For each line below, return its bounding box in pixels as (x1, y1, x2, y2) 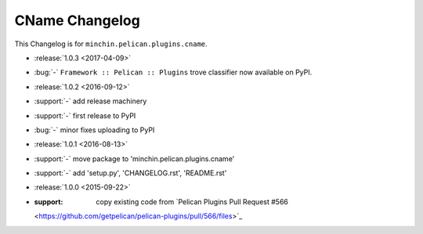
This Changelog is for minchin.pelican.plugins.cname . (14, 39, 208, 49)
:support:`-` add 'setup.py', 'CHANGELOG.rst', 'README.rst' (34, 168, 227, 178)
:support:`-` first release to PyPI (34, 110, 136, 121)
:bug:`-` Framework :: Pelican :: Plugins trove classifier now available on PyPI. (34, 67, 313, 77)
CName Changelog (14, 12, 140, 29)
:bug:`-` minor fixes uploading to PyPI (34, 125, 155, 135)
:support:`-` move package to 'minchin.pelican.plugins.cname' (34, 153, 235, 164)
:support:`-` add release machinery (34, 96, 147, 106)
